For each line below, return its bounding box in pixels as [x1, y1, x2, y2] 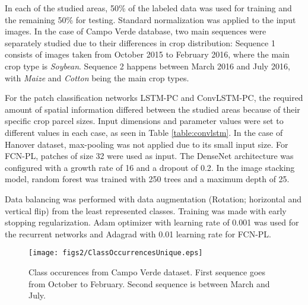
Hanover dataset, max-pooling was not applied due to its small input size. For [5, 138, 288, 150]
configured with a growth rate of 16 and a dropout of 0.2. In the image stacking [5, 161, 295, 173]
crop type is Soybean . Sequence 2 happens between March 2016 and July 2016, [5, 59, 290, 72]
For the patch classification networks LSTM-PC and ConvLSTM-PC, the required [5, 91, 303, 104]
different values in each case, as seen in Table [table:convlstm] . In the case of [5, 126, 283, 138]
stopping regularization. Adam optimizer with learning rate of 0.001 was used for [5, 216, 299, 228]
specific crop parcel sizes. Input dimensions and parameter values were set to [5, 115, 284, 127]
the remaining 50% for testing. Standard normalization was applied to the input [5, 13, 296, 26]
